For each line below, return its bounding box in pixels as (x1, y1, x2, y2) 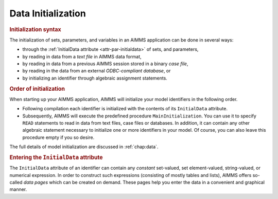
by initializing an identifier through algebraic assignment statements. (22, 75, 167, 81)
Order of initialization (9, 85, 65, 92)
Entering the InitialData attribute (9, 154, 103, 161)
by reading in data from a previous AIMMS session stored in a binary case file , (22, 61, 188, 67)
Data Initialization (9, 8, 86, 19)
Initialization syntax (9, 26, 61, 33)
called (9, 179, 23, 185)
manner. (9, 186, 27, 192)
